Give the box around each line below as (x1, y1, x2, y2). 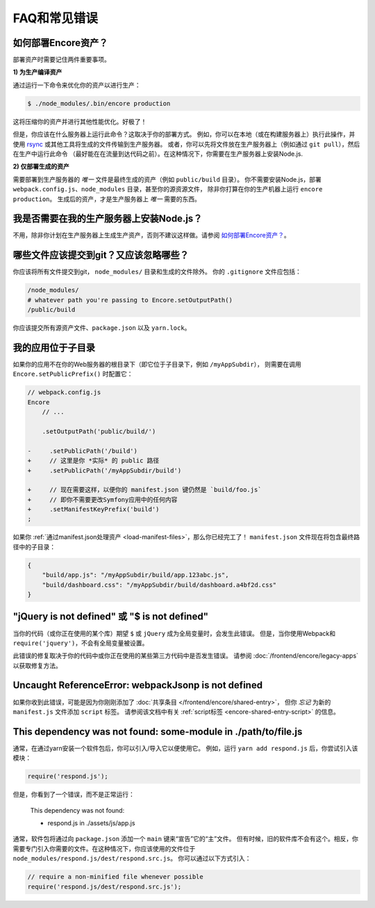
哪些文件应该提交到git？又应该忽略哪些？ (12, 249, 189, 261)
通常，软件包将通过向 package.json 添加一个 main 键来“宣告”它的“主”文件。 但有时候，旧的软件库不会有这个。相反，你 (12, 835, 359, 843)
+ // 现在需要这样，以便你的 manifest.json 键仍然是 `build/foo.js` (27, 486, 262, 494)
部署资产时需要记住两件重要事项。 (12, 56, 110, 64)
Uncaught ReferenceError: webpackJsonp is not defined (12, 679, 263, 692)
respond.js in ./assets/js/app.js (47, 819, 135, 827)
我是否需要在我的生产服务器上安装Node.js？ (12, 213, 203, 225)
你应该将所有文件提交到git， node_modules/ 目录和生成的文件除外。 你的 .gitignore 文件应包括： (12, 268, 302, 276)
